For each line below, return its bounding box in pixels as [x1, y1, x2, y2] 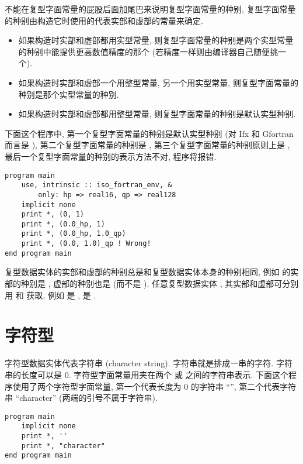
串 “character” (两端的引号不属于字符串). [5, 391, 158, 404]
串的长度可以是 [5, 368, 62, 380]
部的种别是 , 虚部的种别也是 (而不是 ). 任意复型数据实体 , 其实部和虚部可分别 [5, 277, 299, 290]
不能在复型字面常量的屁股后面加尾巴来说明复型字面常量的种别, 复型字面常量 [5, 3, 296, 15]
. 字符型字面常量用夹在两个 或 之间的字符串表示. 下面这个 [68, 368, 289, 380]
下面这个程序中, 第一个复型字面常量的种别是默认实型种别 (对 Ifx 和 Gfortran [5, 127, 294, 139]
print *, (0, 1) [21, 210, 85, 219]
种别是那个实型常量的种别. [18, 88, 119, 100]
